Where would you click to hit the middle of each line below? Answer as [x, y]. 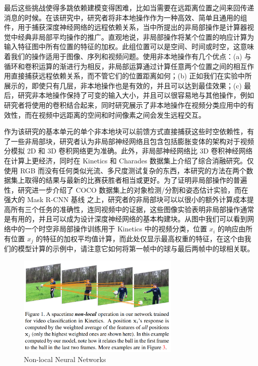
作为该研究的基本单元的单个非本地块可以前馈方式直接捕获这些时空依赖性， [126, 131]
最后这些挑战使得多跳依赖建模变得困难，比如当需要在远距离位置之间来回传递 [129, 7]
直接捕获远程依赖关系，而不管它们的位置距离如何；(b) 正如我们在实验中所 [131, 76]
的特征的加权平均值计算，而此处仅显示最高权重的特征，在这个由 [140, 238]
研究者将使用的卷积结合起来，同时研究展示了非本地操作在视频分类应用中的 [126, 105]
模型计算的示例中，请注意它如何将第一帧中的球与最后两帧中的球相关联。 [136, 249]
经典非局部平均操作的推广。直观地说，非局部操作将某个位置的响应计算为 [136, 37]
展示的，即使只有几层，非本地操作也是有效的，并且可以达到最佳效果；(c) [123, 85]
